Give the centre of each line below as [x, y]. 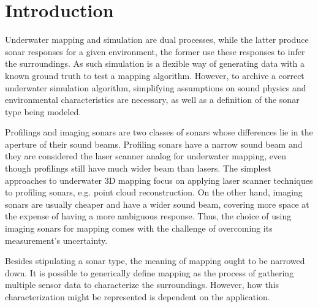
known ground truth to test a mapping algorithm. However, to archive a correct [155, 75]
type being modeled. [43, 111]
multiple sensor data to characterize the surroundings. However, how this [142, 285]
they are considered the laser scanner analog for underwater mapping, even [146, 156]
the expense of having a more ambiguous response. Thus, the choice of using [148, 216]
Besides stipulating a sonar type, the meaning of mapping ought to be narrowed [155, 261]
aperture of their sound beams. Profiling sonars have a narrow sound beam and [154, 144]
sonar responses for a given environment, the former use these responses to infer [155, 51]
